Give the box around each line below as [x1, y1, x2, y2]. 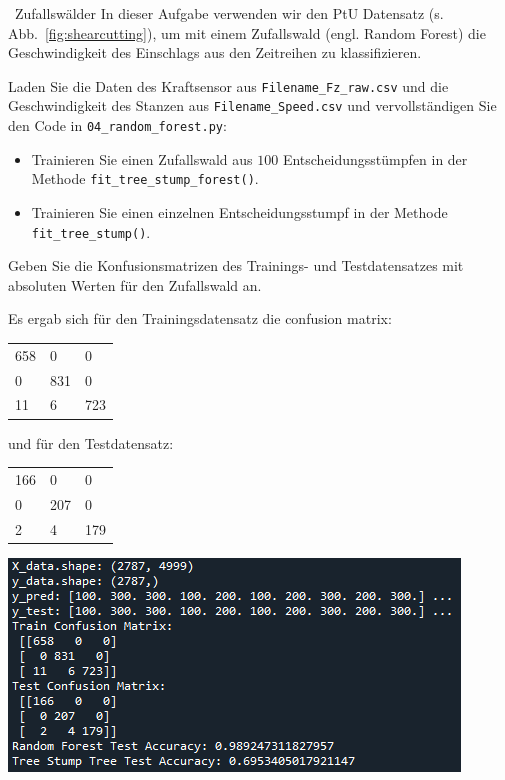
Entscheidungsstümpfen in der [282, 148, 468, 169]
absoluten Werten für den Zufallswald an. [8, 274, 262, 295]
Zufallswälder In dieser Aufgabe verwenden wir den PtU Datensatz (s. [14, 3, 444, 23]
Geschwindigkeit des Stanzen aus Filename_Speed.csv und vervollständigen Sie [8, 95, 497, 116]
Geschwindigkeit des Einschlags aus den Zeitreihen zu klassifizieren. [8, 42, 422, 63]
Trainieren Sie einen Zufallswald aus [31, 148, 253, 169]
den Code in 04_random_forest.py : [8, 115, 227, 136]
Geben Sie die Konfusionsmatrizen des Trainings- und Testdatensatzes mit [8, 255, 464, 276]
